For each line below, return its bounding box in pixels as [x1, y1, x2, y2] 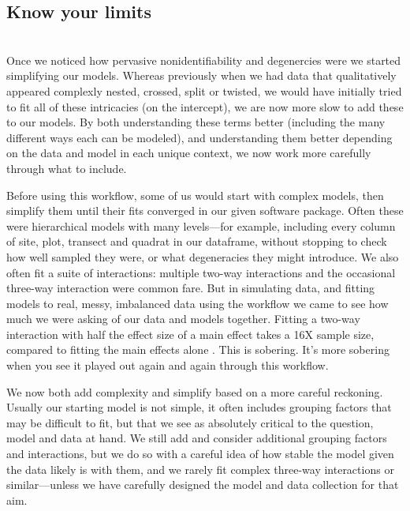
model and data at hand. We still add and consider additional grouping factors [6, 430, 387, 446]
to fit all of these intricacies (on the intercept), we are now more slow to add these [6, 98, 404, 115]
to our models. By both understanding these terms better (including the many [6, 114, 386, 130]
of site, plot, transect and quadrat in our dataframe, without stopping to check [6, 233, 387, 250]
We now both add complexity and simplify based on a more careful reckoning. [6, 383, 383, 400]
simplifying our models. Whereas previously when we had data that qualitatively [6, 67, 397, 84]
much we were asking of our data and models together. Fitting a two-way [6, 310, 360, 327]
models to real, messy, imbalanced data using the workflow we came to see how [6, 295, 389, 311]
